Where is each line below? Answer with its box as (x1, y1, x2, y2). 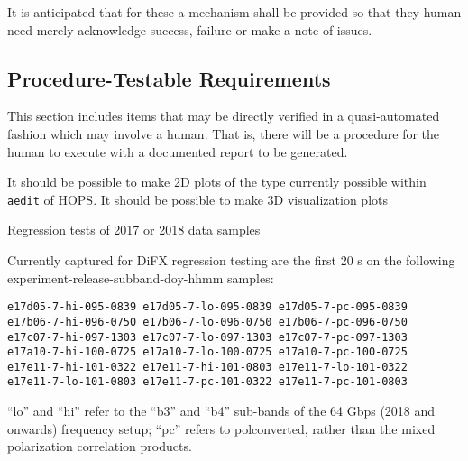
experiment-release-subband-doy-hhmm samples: (7, 268, 274, 287)
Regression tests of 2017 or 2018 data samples (7, 220, 261, 239)
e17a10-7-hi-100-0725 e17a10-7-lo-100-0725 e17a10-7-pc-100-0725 (7, 346, 408, 359)
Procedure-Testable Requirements (7, 64, 331, 92)
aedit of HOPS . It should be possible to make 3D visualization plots (7, 189, 388, 208)
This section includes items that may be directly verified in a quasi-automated (7, 106, 440, 125)
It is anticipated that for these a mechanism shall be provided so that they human (7, 3, 462, 21)
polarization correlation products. (7, 437, 192, 456)
